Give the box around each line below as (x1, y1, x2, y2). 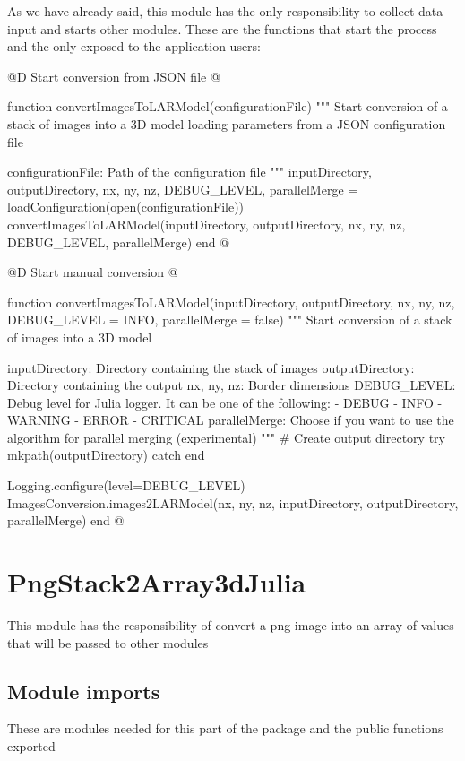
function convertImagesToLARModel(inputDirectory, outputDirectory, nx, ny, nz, (7, 292, 455, 311)
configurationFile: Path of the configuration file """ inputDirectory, (7, 162, 372, 181)
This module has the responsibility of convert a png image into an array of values (7, 615, 454, 634)
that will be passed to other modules (7, 633, 209, 652)
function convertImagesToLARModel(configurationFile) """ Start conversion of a (7, 97, 448, 116)
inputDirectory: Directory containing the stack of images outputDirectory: (7, 358, 415, 376)
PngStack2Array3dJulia (7, 564, 306, 601)
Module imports (7, 677, 160, 705)
